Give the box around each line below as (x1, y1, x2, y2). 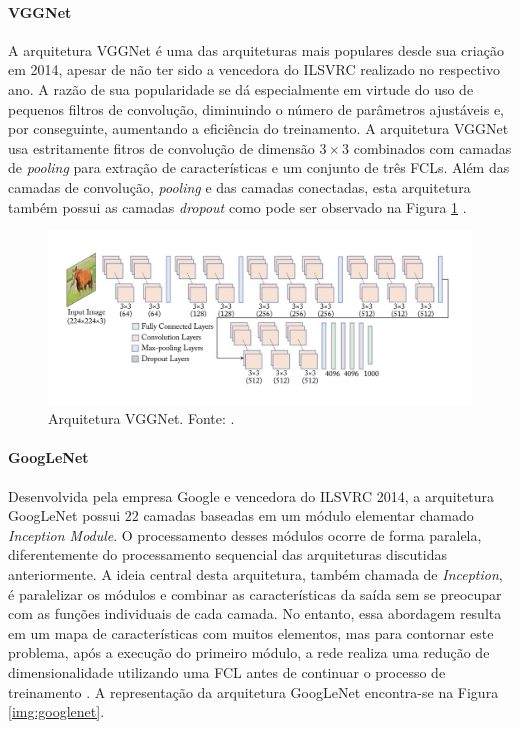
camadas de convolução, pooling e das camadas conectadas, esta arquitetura (8, 176, 471, 197)
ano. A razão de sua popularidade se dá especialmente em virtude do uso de (8, 78, 474, 99)
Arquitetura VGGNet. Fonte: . (48, 408, 235, 429)
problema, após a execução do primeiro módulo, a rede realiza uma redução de (8, 642, 490, 663)
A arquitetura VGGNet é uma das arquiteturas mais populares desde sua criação (8, 39, 504, 60)
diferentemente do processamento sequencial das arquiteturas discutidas (8, 544, 447, 565)
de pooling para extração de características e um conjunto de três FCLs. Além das (8, 157, 510, 178)
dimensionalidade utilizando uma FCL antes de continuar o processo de (8, 661, 446, 682)
